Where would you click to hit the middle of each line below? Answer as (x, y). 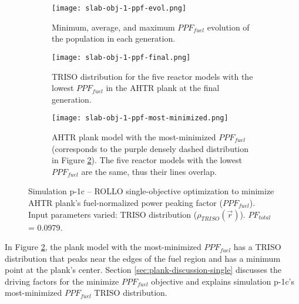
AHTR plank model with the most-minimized (134, 136)
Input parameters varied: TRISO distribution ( (113, 214)
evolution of (228, 27)
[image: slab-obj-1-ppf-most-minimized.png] (140, 118)
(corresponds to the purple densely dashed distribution (150, 148)
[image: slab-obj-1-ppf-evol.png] (119, 8)
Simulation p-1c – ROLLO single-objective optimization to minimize (151, 191)
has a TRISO (257, 247)
